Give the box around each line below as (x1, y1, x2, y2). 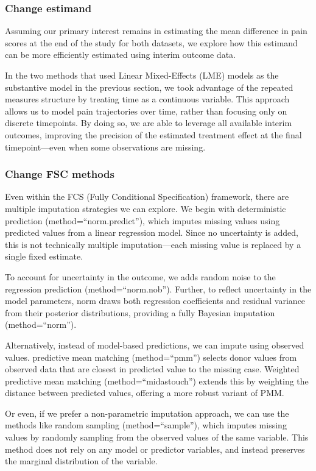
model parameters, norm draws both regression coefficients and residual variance (5, 294, 306, 307)
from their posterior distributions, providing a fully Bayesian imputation (5, 306, 275, 319)
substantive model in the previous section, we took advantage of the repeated (5, 80, 293, 93)
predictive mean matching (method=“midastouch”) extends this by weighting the (5, 374, 309, 387)
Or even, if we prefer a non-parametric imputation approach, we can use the (5, 406, 289, 419)
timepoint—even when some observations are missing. (5, 140, 206, 153)
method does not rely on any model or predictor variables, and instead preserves (5, 442, 305, 455)
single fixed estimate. (5, 250, 83, 263)
